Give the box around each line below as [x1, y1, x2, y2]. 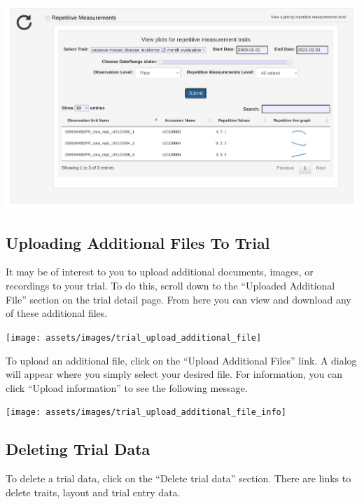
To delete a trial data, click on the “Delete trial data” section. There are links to [6, 471, 351, 486]
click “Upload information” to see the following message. [6, 380, 248, 395]
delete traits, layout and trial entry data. [6, 484, 181, 499]
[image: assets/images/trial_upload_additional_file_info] [6, 407, 286, 418]
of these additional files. [6, 306, 108, 320]
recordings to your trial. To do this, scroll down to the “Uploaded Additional [6, 278, 335, 293]
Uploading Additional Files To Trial [6, 231, 270, 253]
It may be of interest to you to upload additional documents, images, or [6, 264, 314, 279]
